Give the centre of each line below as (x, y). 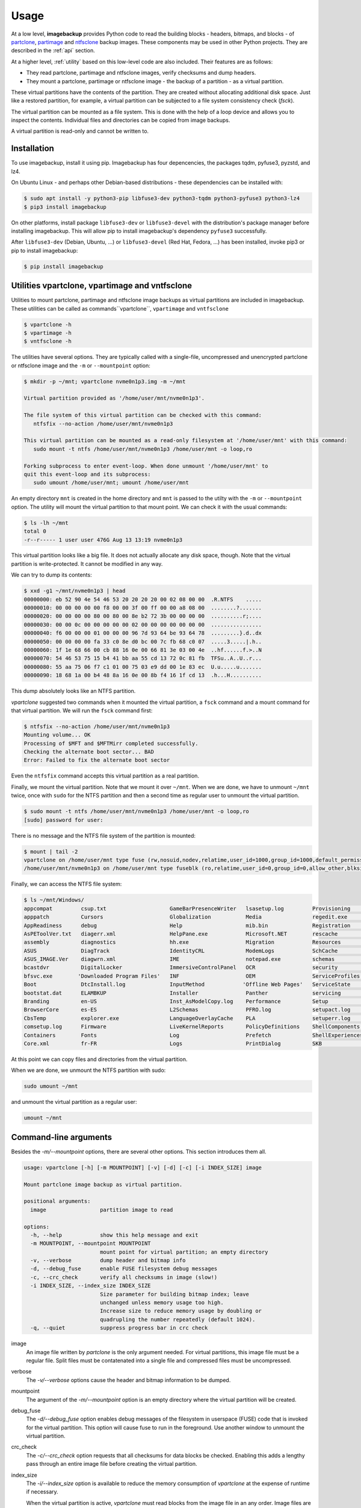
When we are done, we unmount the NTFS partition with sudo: (88, 1070)
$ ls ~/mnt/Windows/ (54, 900)
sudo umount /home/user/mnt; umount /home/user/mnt (111, 483)
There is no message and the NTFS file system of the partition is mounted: (103, 835)
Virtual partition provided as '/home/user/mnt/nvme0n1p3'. (114, 398)
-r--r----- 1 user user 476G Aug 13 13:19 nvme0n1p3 (103, 540)
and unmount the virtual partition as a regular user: (74, 1102)
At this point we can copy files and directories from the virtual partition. (99, 1059)
